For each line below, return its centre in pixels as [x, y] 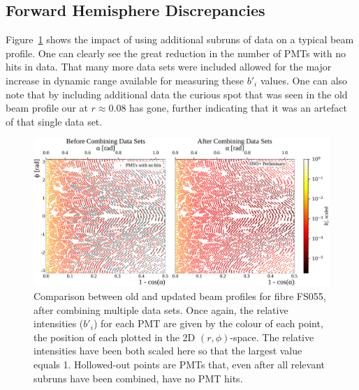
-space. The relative [272, 337]
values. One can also [304, 80]
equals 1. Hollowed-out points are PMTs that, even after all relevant [179, 364]
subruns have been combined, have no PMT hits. [138, 378]
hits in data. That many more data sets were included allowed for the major [169, 67]
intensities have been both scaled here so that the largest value [168, 351]
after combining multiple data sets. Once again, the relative [161, 309]
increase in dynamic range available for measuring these [125, 80]
